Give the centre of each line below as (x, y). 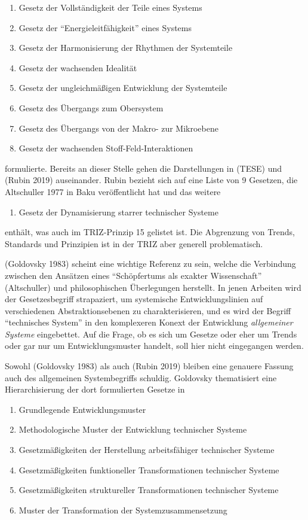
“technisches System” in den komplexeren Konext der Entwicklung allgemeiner (149, 322)
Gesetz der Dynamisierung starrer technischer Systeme (118, 212)
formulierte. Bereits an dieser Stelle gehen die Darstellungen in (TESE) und (144, 168)
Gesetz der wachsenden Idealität (78, 67)
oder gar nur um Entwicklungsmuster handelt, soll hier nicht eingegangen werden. (154, 346)
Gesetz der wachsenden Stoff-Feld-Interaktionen (106, 148)
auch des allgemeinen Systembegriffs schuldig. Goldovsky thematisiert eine (141, 377)
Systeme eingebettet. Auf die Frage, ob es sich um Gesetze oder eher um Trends (151, 334)
